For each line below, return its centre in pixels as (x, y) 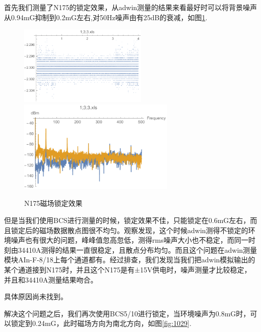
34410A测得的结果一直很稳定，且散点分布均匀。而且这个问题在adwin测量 (138, 250)
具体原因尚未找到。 (36, 296)
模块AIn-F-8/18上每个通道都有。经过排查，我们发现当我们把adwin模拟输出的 (130, 260)
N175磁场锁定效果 (53, 203)
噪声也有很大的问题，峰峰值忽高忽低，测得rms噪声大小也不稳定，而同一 (129, 240)
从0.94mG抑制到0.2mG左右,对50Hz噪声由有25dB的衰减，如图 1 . (106, 17)
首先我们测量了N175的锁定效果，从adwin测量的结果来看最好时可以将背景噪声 (131, 7)
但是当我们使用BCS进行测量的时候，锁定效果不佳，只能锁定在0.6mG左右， (127, 220)
